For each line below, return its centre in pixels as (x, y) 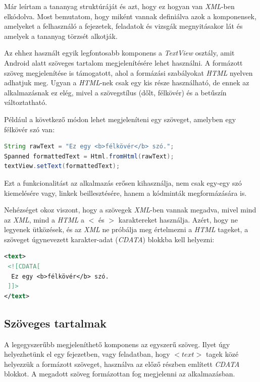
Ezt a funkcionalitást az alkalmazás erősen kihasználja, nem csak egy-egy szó (123, 182)
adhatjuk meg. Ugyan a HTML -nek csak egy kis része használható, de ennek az (127, 83)
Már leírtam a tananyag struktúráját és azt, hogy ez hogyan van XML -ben (119, 6)
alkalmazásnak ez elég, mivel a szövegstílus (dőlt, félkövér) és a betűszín (115, 92)
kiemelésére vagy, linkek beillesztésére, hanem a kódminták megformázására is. (125, 193)
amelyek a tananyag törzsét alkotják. (61, 36)
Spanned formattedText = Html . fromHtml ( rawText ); (89, 156)
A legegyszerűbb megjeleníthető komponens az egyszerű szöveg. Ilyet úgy (117, 344)
